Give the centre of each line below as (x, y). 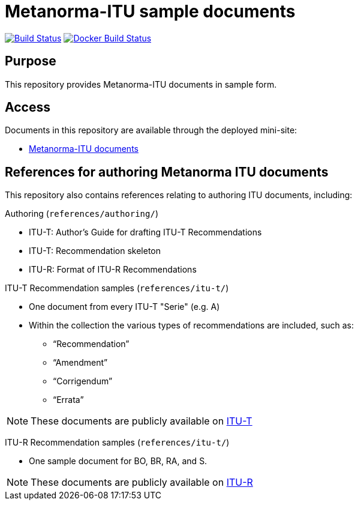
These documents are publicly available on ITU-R (142, 482)
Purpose (31, 61)
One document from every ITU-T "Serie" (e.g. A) (124, 307)
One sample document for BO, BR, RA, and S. (118, 461)
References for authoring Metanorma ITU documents (167, 172)
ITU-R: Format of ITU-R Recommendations (113, 270)
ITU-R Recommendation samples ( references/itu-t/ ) (117, 443)
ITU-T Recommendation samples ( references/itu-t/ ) (117, 288)
